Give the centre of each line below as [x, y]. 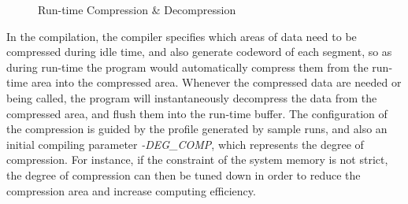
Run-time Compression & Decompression [137, 9]
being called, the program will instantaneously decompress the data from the [192, 97]
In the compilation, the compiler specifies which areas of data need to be [182, 36]
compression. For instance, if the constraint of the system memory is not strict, [197, 159]
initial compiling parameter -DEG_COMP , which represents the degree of [185, 144]
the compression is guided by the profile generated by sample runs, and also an [197, 129]
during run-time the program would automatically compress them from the [187, 67]
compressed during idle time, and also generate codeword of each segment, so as [199, 52]
